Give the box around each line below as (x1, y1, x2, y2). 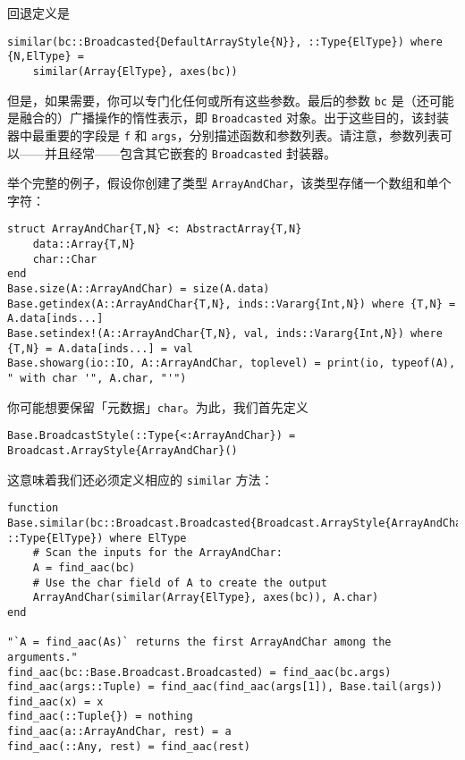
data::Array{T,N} (32, 238, 136, 251)
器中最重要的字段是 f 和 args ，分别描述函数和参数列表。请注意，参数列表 (7, 125, 440, 144)
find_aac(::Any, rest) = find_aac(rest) (7, 739, 251, 753)
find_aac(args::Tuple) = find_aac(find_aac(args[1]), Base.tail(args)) (7, 680, 443, 694)
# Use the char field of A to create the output (32, 576, 327, 589)
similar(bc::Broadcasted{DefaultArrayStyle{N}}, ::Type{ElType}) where (7, 35, 443, 48)
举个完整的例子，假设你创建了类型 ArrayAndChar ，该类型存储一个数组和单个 (7, 173, 452, 192)
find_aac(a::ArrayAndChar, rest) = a (7, 725, 232, 739)
